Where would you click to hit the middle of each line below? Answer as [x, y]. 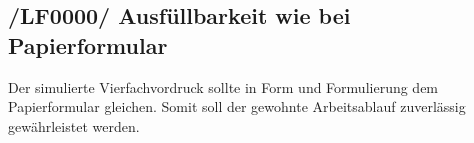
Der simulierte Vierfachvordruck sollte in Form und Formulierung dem [223, 86]
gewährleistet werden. [74, 125]
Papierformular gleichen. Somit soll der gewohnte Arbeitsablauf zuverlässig [237, 106]
